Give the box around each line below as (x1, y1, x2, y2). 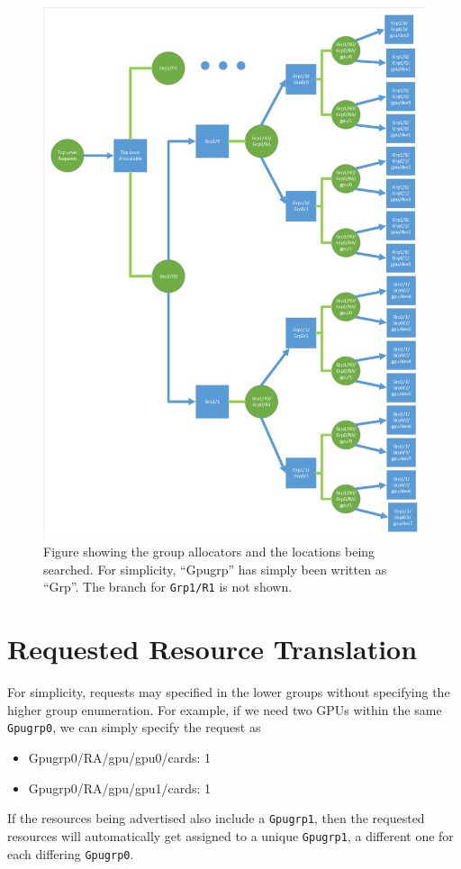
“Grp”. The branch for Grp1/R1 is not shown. (43, 577, 293, 596)
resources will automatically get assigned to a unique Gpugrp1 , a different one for (7, 826, 454, 845)
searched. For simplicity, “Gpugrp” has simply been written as (43, 559, 387, 578)
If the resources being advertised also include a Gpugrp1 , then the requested (7, 809, 425, 828)
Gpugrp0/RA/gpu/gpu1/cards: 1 (28, 778, 212, 797)
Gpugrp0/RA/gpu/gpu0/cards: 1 (28, 748, 212, 767)
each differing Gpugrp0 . (7, 844, 134, 863)
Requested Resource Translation (7, 630, 418, 667)
